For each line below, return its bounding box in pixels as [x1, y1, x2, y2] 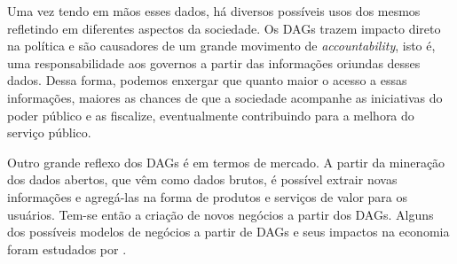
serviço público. [7, 123, 91, 142]
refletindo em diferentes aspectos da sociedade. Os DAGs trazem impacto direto [7, 19, 441, 37]
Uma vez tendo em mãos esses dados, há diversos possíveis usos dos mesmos [7, 2, 421, 19]
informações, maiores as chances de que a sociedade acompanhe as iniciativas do [7, 88, 443, 106]
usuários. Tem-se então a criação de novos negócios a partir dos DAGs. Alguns [7, 205, 434, 223]
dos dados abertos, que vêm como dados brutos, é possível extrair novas [7, 170, 398, 189]
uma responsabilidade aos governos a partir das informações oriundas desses [7, 53, 421, 72]
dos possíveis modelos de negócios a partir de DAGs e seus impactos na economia [7, 222, 450, 241]
